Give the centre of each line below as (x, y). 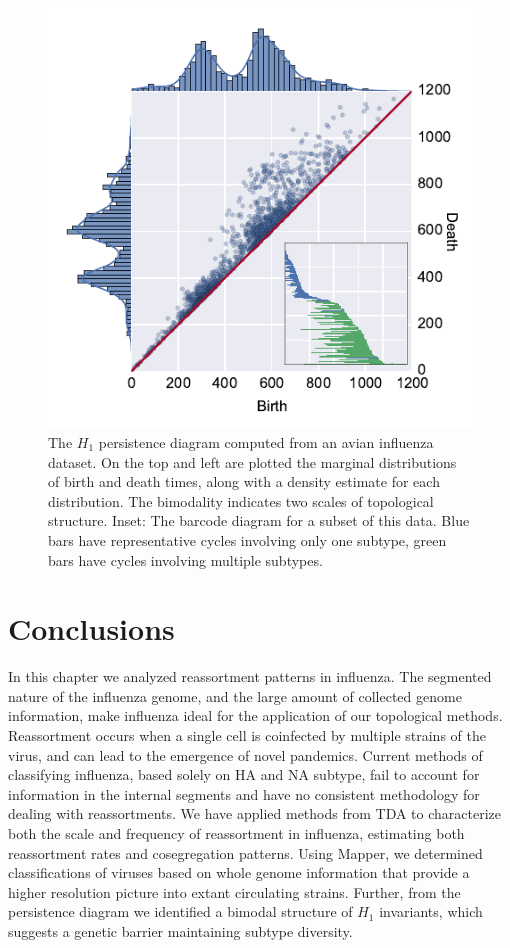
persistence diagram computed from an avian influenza (266, 442)
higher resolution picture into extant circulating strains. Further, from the (234, 891)
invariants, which (431, 911)
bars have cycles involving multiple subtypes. (185, 559)
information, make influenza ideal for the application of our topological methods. (255, 715)
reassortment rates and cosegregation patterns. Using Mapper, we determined (245, 852)
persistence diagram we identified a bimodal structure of (180, 911)
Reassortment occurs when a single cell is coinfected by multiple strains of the (247, 735)
